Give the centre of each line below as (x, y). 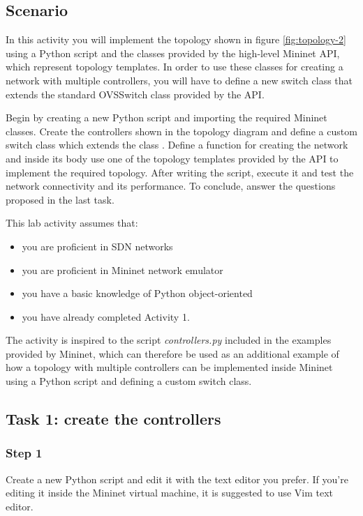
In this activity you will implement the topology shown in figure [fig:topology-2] (176, 39)
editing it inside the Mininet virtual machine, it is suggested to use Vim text (170, 493)
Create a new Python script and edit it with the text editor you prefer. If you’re (177, 479)
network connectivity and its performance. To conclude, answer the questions (171, 186)
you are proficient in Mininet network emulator (123, 270)
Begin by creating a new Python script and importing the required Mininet (166, 117)
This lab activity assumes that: (72, 223)
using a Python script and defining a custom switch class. (129, 381)
